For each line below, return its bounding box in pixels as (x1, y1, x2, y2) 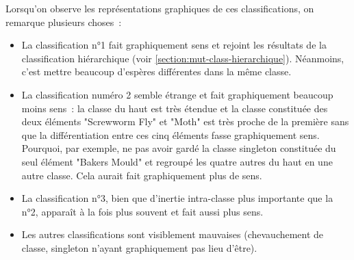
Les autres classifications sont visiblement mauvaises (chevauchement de (21, 227, 324, 242)
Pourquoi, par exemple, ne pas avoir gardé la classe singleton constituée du (21, 141, 336, 155)
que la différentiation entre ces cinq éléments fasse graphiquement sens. (21, 127, 320, 142)
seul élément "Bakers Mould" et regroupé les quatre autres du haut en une (21, 154, 333, 168)
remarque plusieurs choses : (5, 14, 122, 29)
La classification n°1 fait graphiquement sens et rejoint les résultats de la (21, 38, 327, 52)
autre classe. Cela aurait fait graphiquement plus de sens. (21, 168, 262, 182)
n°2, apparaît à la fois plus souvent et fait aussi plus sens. (21, 204, 264, 218)
